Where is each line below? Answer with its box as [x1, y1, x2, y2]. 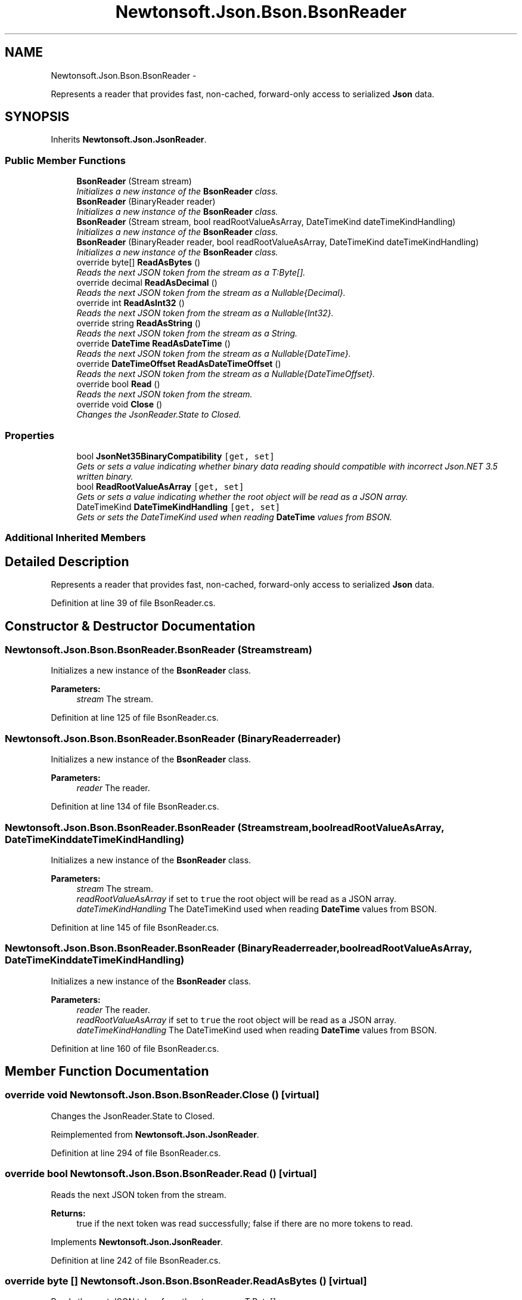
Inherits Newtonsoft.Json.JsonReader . [51, 134, 207, 145]
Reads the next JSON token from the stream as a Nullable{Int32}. [76, 308, 334, 319]
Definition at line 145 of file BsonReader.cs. [51, 922, 219, 932]
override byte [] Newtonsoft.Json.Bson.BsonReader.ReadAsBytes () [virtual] [5, 1274, 367, 1287]
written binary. [76, 471, 133, 481]
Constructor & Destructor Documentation [5, 618, 256, 634]
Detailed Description [5, 554, 129, 569]
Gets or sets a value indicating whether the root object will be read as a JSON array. [76, 491, 408, 502]
